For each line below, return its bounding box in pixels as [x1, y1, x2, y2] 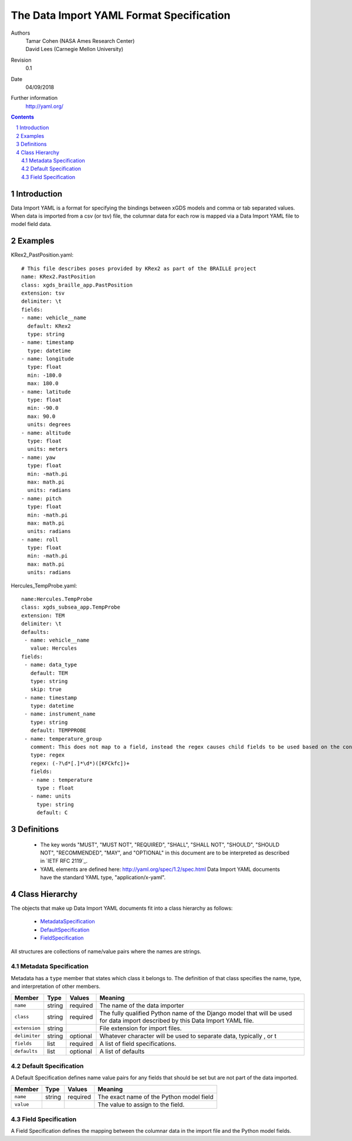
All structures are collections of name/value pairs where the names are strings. [11, 948, 202, 955]
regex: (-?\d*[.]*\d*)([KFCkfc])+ [30, 760, 130, 767]
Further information [11, 94, 58, 102]
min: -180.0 [27, 372, 62, 379]
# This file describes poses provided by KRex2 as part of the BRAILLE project [21, 265, 256, 272]
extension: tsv [21, 289, 65, 296]
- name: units [30, 793, 71, 799]
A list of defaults [99, 1047, 145, 1055]
